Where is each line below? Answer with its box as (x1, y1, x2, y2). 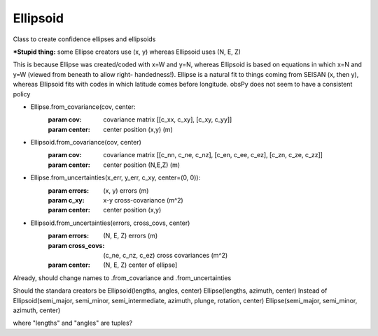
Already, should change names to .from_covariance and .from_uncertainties (13, 273, 232, 282)
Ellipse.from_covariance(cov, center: (30, 102, 136, 111)
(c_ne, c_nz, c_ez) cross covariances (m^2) (103, 251, 228, 259)
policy (13, 89, 31, 98)
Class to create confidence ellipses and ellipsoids (13, 35, 156, 43)
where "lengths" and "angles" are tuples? (13, 319, 133, 328)
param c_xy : (48, 196, 85, 205)
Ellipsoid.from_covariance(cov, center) (30, 138, 141, 147)
